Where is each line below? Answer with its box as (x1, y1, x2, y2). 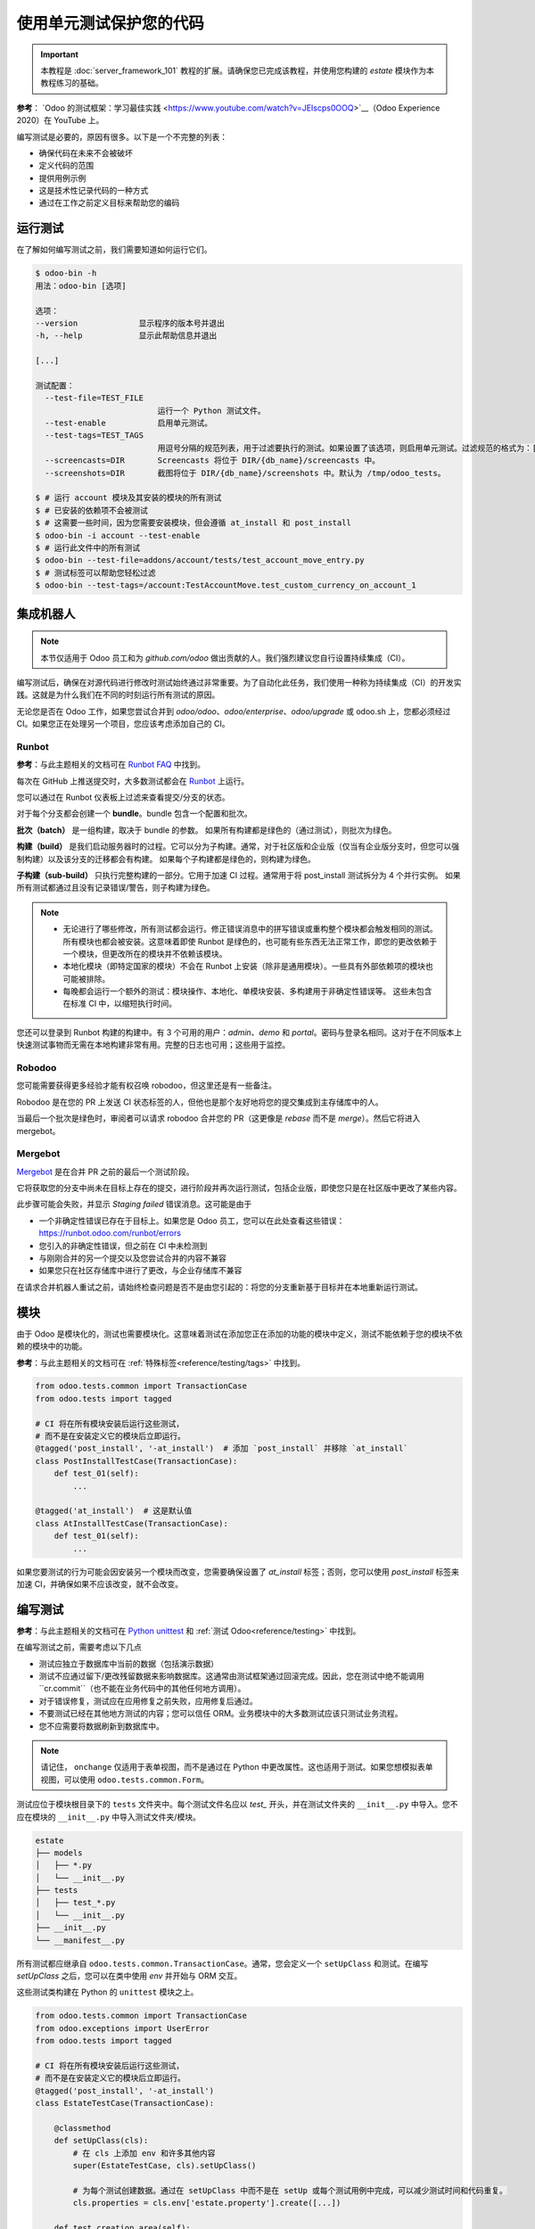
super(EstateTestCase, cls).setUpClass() (72, 2160, 257, 2171)
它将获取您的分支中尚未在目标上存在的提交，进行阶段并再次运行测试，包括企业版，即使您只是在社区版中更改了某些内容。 (16, 1182, 462, 1194)
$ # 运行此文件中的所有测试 (35, 542, 141, 553)
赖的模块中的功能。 (16, 1341, 87, 1352)
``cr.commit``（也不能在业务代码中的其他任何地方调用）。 (38, 1683, 246, 1694)
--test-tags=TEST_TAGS (45, 431, 144, 440)
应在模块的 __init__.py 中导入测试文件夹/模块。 (16, 1811, 201, 1822)
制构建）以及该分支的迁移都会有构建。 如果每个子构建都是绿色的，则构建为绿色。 (16, 853, 316, 864)
